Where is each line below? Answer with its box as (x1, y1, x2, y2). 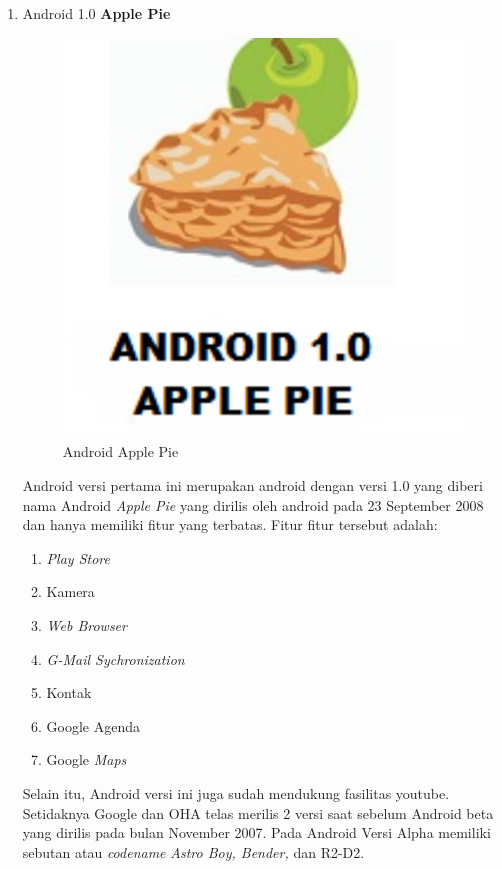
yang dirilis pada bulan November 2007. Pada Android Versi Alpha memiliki (22, 822, 491, 843)
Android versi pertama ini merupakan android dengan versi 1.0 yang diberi (22, 474, 483, 495)
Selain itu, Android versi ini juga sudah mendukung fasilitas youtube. (22, 782, 450, 803)
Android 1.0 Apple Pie (22, 3, 171, 23)
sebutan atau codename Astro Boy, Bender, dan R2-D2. (22, 841, 365, 862)
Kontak (46, 682, 92, 703)
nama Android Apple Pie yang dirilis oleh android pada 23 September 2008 (22, 494, 484, 515)
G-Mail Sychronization (46, 648, 185, 669)
